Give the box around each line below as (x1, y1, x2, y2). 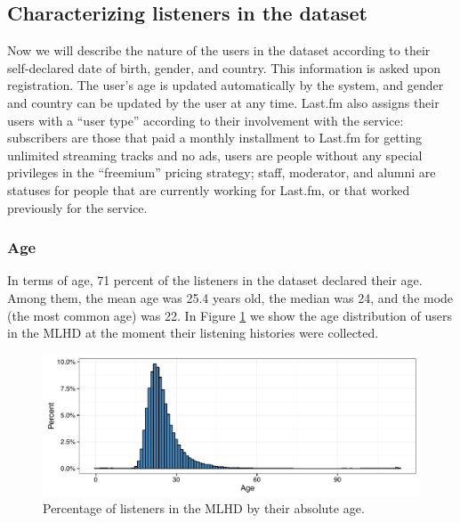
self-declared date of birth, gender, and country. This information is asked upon (7, 58, 441, 77)
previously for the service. (7, 198, 148, 217)
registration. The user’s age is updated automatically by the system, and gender (7, 76, 444, 94)
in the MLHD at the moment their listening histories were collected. (7, 323, 379, 342)
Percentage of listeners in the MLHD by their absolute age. (43, 499, 365, 518)
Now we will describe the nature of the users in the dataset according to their (7, 41, 431, 60)
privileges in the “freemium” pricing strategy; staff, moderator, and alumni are (7, 163, 436, 182)
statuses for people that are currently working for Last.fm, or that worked (7, 180, 410, 199)
